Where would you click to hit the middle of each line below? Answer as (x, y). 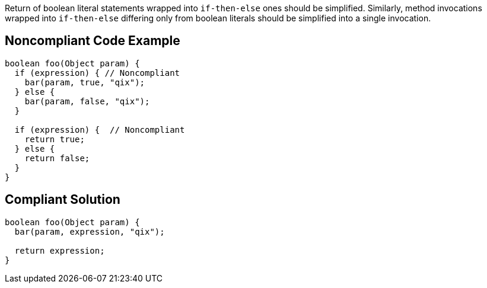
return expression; (60, 250)
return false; (57, 158)
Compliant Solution (63, 200)
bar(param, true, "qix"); (85, 82)
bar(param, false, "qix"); (87, 101)
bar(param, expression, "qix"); (90, 231)
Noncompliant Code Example (93, 41)
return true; (55, 139)
